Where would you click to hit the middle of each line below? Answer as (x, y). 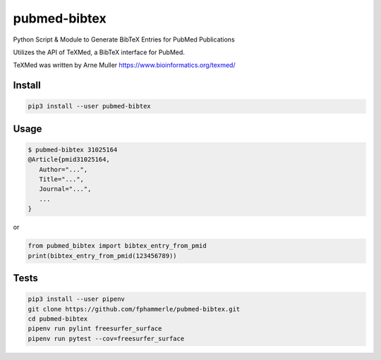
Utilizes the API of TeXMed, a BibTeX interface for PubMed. (99, 52)
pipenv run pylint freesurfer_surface (95, 329)
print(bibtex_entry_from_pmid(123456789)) (102, 256)
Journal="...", (65, 189)
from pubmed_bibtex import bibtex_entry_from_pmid (117, 246)
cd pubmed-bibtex (58, 319)
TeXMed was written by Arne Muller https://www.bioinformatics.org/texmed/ (124, 65)
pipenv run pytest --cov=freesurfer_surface (106, 339)
